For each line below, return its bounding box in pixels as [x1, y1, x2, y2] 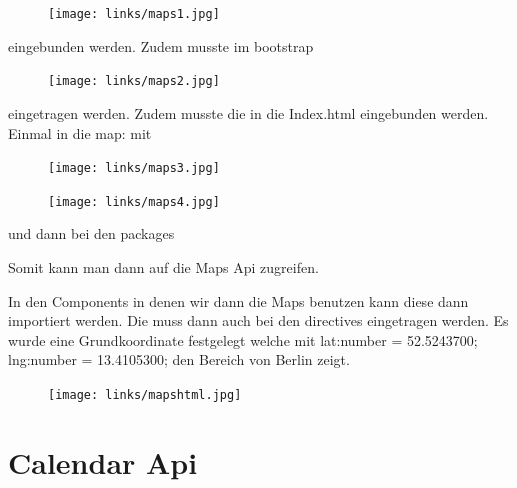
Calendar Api [8, 441, 198, 482]
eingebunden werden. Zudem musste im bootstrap [8, 35, 314, 56]
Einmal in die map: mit [8, 122, 152, 143]
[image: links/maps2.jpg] [48, 74, 220, 89]
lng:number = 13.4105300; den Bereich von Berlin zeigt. [8, 349, 350, 370]
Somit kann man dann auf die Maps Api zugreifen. [8, 257, 319, 277]
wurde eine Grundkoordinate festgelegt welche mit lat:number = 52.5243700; [8, 329, 478, 350]
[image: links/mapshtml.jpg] [48, 387, 242, 402]
